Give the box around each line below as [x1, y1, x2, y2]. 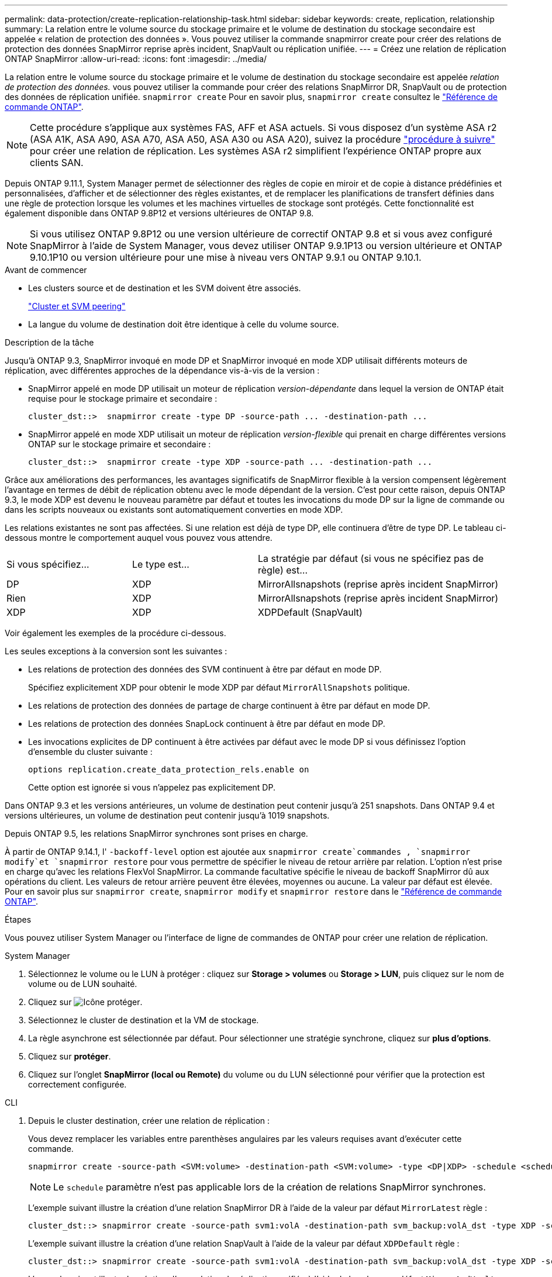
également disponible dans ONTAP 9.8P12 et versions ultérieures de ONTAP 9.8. [5, 208, 314, 218]
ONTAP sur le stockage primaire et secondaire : [28, 439, 211, 449]
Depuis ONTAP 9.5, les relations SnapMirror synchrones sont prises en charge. [5, 829, 308, 838]
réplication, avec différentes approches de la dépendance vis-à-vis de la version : [5, 365, 320, 375]
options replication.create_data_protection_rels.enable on [28, 765, 309, 774]
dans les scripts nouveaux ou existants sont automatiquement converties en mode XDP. [5, 505, 343, 515]
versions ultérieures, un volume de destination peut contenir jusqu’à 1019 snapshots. [5, 810, 330, 820]
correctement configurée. [28, 1079, 127, 1089]
